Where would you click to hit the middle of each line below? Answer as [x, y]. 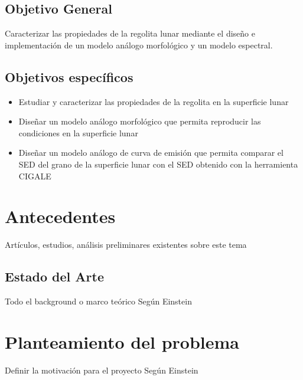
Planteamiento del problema [122, 341]
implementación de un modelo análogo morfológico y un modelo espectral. [139, 45]
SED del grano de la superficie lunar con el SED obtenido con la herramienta [158, 164]
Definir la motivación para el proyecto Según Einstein [102, 370]
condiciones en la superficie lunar [78, 132]
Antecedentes [60, 216]
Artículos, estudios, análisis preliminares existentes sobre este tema [126, 245]
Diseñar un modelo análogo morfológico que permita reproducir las [140, 121]
